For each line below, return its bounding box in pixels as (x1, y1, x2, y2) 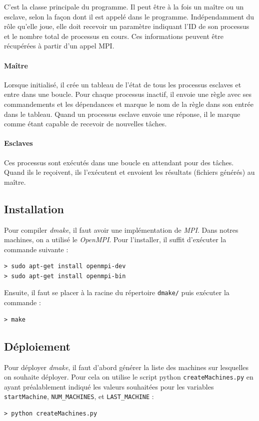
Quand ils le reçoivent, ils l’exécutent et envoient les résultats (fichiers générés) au (4, 167, 255, 177)
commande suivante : (4, 244, 68, 254)
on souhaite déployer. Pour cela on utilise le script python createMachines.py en (4, 372, 253, 382)
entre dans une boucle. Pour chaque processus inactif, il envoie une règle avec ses (4, 89, 252, 99)
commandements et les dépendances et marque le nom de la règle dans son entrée (4, 98, 253, 109)
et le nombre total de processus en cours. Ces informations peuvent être (4, 30, 223, 41)
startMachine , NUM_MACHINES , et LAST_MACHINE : (4, 391, 154, 402)
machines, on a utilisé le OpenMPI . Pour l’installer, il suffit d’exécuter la (4, 234, 226, 245)
